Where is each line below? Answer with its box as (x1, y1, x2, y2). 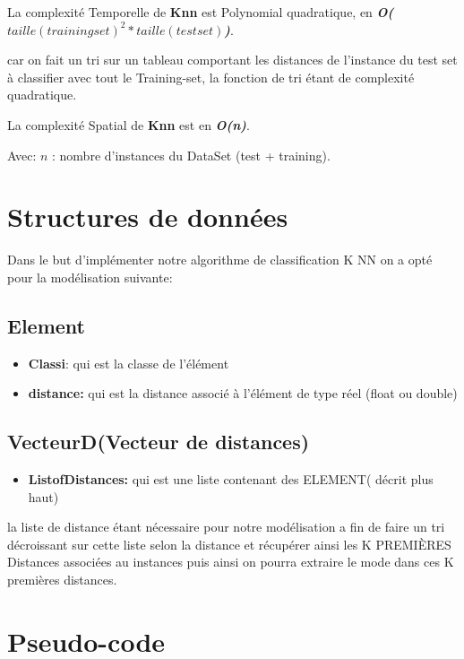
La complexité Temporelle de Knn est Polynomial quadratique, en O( (7, 3, 394, 21)
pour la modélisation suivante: (7, 267, 173, 286)
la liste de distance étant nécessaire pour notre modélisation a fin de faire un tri (7, 517, 445, 536)
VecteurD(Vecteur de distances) (7, 428, 310, 455)
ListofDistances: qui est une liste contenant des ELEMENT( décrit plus (28, 470, 434, 489)
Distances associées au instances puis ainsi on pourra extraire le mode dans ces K (7, 552, 454, 571)
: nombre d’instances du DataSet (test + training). (52, 145, 331, 164)
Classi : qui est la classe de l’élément (28, 353, 229, 372)
